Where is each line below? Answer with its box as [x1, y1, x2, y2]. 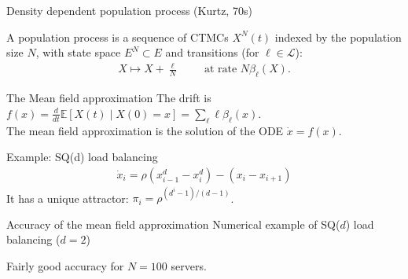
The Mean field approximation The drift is [6, 90, 211, 106]
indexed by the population [274, 28, 402, 45]
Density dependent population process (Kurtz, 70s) [6, 2, 252, 18]
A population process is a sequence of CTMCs [6, 28, 229, 45]
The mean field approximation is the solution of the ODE [6, 122, 284, 138]
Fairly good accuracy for [6, 258, 124, 274]
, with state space [35, 44, 121, 61]
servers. [171, 258, 207, 274]
